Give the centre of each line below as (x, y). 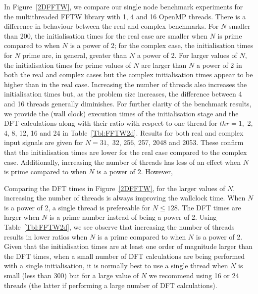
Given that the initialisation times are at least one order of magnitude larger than (128, 246)
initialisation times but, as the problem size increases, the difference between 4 (123, 94)
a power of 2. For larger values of (187, 55)
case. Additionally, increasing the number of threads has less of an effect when (123, 162)
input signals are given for (44, 142)
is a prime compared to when (142, 236)
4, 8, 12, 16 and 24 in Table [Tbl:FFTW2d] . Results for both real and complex (124, 132)
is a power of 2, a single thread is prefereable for (77, 207)
